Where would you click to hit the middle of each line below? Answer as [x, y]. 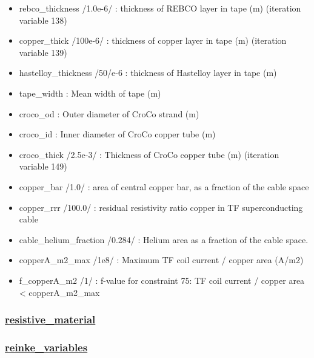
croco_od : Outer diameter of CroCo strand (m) [109, 113]
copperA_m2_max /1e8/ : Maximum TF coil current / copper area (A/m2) [161, 260]
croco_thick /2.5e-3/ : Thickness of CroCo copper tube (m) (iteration [149, 154]
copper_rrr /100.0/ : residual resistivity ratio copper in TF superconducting [161, 207]
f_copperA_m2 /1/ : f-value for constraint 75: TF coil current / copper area [162, 280]
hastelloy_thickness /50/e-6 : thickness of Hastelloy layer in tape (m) [148, 73]
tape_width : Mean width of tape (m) [90, 93]
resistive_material [50, 319]
